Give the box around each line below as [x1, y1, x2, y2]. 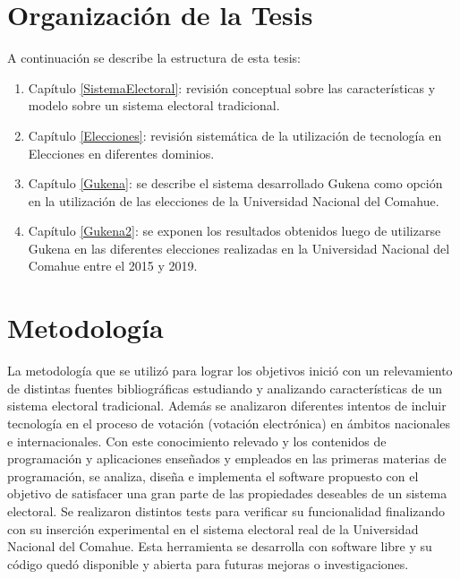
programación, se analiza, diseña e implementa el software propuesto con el [7, 466, 419, 485]
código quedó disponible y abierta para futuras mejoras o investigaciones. [7, 554, 409, 573]
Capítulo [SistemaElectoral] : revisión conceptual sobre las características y [28, 78, 436, 97]
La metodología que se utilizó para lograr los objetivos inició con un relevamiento [7, 361, 453, 380]
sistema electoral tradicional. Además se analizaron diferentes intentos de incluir [7, 396, 447, 415]
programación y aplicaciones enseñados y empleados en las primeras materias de [7, 449, 447, 468]
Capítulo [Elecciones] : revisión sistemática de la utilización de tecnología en [28, 125, 442, 144]
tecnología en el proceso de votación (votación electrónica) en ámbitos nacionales [7, 413, 450, 432]
